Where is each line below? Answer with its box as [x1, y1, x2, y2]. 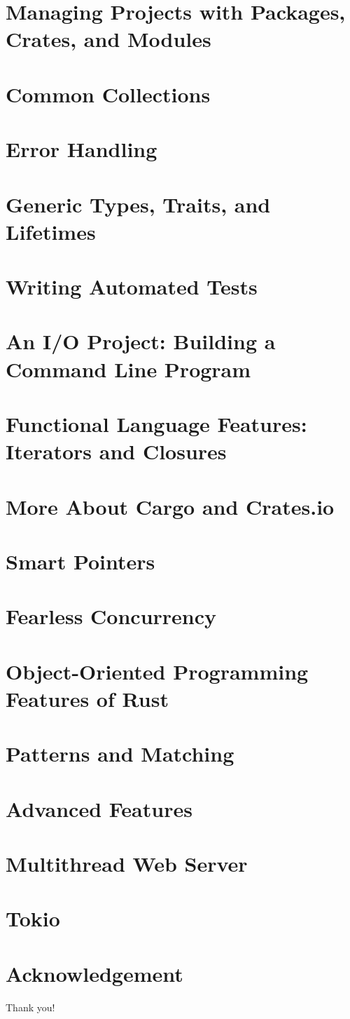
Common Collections [6, 79, 211, 108]
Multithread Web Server [6, 849, 248, 877]
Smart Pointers [6, 546, 155, 575]
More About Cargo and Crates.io [6, 492, 335, 520]
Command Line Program [6, 354, 251, 383]
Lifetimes [6, 217, 96, 245]
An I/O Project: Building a [6, 327, 276, 356]
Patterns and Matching [6, 739, 234, 768]
